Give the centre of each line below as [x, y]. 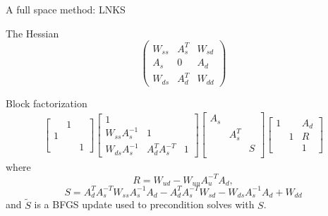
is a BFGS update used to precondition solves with [144, 204]
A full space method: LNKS [66, 9]
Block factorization [47, 103]
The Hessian [32, 33]
